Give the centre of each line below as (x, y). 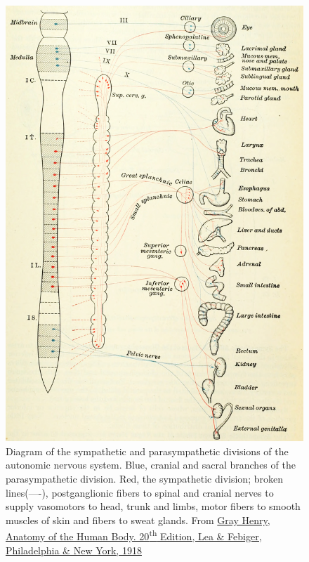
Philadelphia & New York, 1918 (74, 550)
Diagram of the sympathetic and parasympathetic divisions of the (147, 451)
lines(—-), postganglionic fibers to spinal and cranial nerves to (140, 492)
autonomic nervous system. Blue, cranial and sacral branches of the (151, 465)
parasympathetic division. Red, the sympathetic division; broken (144, 479)
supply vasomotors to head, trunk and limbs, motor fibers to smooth (153, 506)
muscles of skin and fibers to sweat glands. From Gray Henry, (138, 519)
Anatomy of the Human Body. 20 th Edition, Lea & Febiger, (134, 535)
